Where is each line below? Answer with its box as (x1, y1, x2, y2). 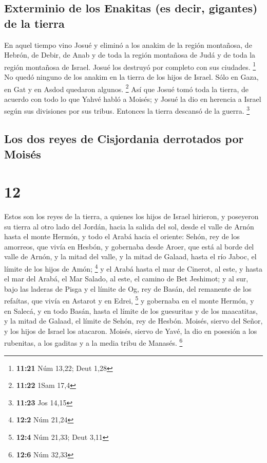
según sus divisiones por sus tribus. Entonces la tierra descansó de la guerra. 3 (4, 104, 250, 116)
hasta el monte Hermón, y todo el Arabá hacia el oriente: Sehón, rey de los (4, 231, 240, 242)
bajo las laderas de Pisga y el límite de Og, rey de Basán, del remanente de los (4, 283, 252, 294)
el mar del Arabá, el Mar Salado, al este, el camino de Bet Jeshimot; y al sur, (4, 273, 249, 284)
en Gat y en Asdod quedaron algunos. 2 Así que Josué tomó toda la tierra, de (4, 82, 249, 94)
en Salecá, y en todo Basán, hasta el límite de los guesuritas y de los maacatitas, (4, 305, 258, 316)
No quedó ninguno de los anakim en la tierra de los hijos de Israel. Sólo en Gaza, (4, 72, 259, 82)
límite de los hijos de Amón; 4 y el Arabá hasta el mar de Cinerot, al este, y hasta (4, 261, 262, 274)
